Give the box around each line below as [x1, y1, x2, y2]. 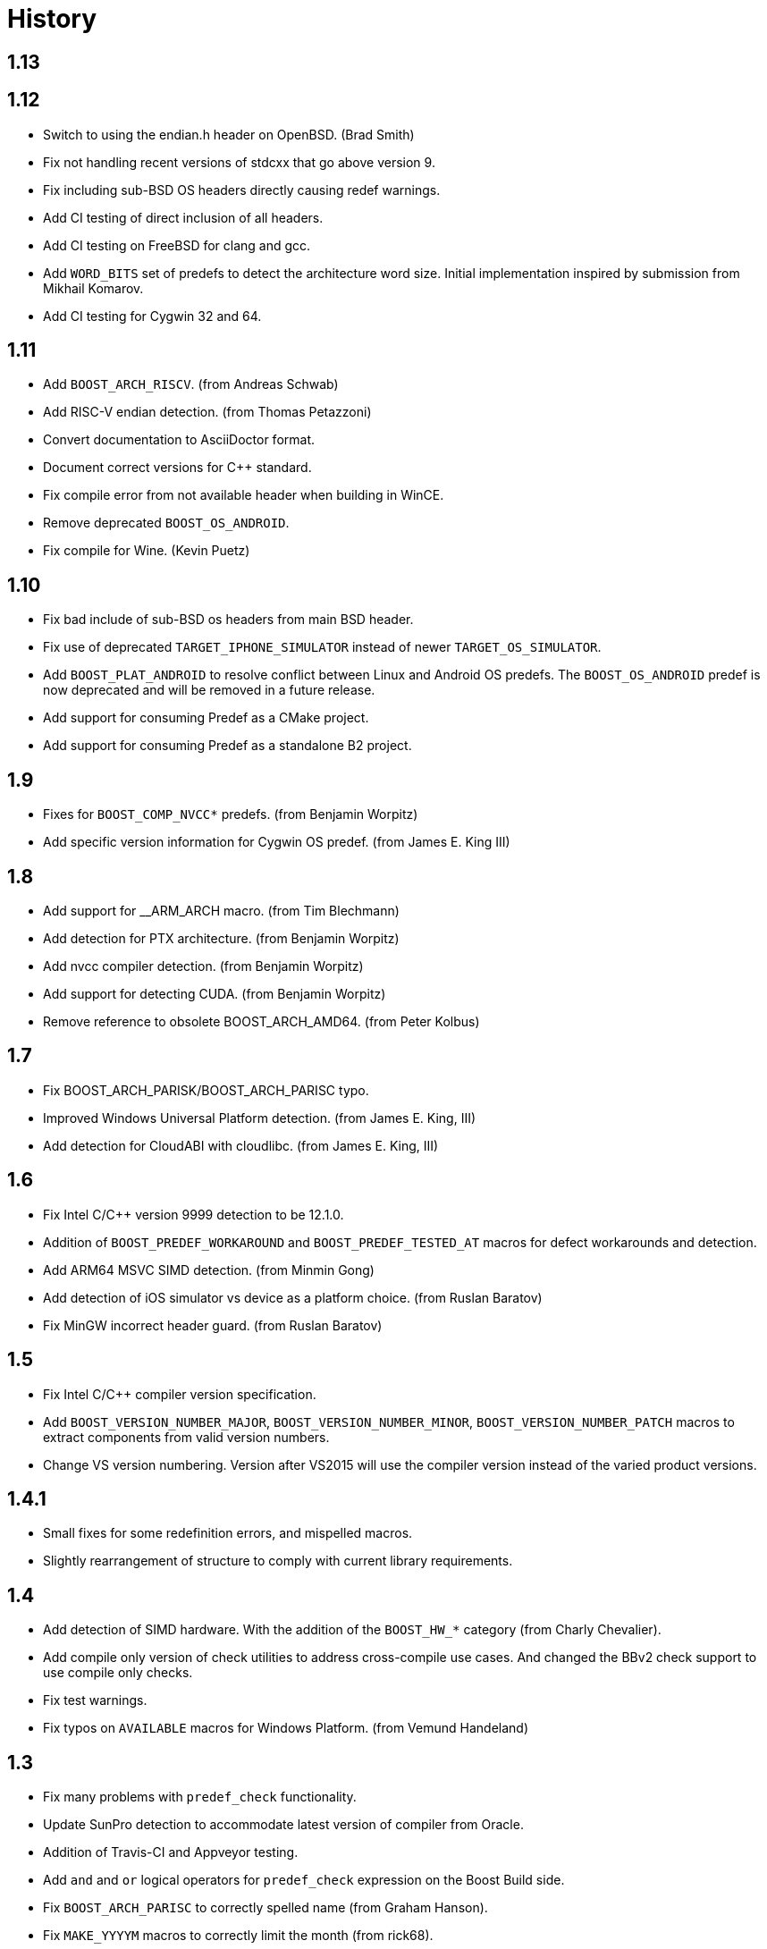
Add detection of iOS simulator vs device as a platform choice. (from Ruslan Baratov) [43, 1289, 543, 1305]
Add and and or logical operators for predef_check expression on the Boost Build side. [43, 1872, 565, 1888]
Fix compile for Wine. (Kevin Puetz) [43, 543, 250, 559]
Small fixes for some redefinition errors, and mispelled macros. [43, 1525, 413, 1541]
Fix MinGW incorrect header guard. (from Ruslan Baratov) [43, 1317, 383, 1333]
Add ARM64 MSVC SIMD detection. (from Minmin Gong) [43, 1261, 375, 1278]
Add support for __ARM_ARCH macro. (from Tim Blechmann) [43, 902, 400, 918]
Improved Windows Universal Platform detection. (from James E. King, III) [43, 1109, 476, 1126]
